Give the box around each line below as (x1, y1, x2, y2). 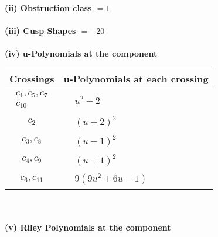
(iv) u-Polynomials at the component (5, 47, 158, 60)
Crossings (9, 71, 54, 85)
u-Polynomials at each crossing (63, 71, 209, 85)
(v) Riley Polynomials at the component (5, 221, 171, 233)
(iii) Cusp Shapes (5, 25, 76, 37)
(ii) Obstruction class (5, 2, 92, 13)
